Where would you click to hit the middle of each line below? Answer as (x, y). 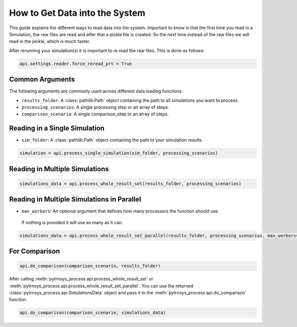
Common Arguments (42, 79)
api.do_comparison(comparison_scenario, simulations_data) (93, 313)
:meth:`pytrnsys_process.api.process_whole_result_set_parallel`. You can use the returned (101, 286)
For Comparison (35, 252)
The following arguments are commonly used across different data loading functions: (96, 91)
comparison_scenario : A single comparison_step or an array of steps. (95, 114)
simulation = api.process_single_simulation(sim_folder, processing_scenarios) (119, 153)
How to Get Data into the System (77, 13)
